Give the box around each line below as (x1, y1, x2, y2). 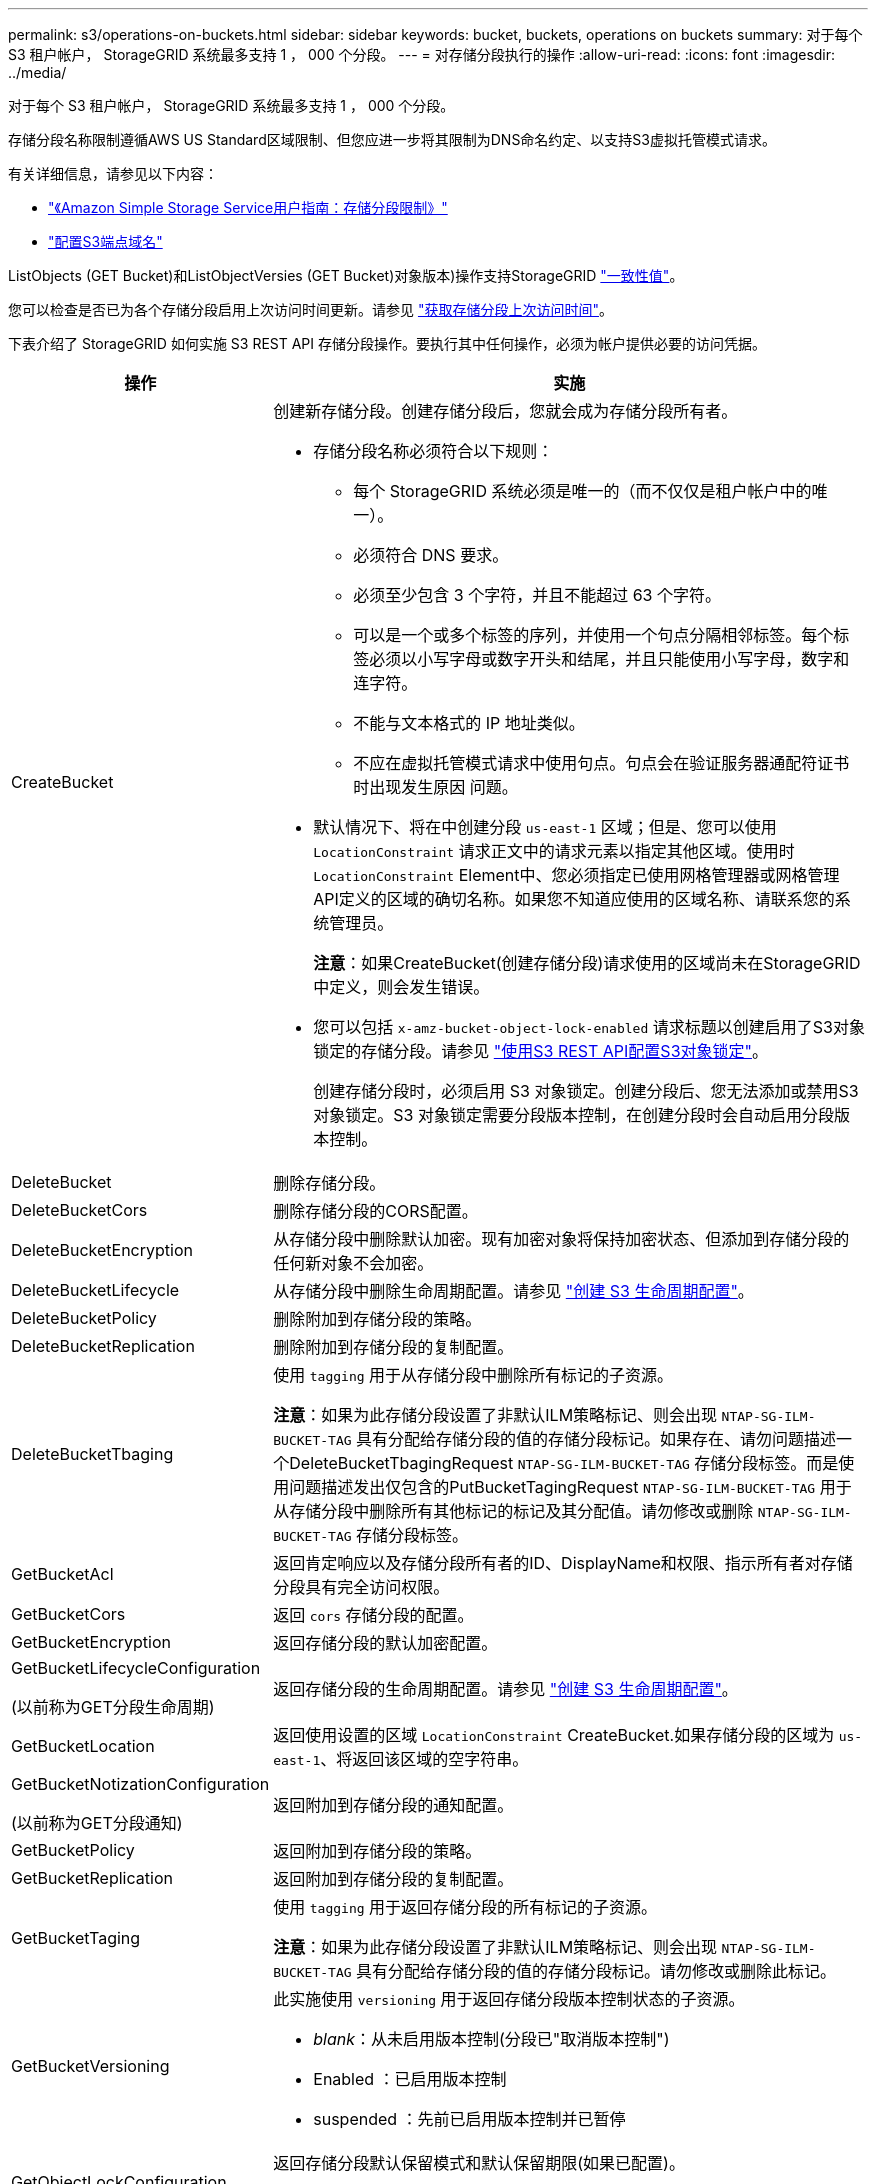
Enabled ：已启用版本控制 (313, 2069, 507, 2089)
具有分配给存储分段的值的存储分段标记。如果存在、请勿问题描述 (356, 1429, 837, 1449)
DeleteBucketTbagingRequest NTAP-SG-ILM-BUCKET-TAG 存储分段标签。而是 (289, 1453, 839, 1473)
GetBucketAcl (11, 1564, 114, 1584)
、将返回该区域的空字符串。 (320, 1749, 529, 1769)
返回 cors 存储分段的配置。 (273, 1605, 474, 1625)
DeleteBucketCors (11, 1200, 148, 1220)
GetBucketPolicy (11, 1840, 135, 1860)
